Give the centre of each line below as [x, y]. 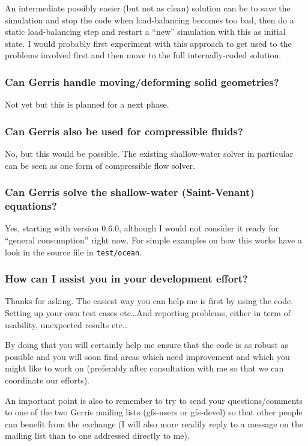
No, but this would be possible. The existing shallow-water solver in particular [149, 153]
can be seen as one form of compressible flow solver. [100, 165]
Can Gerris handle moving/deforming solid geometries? [142, 81]
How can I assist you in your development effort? [127, 279]
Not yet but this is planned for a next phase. [87, 104]
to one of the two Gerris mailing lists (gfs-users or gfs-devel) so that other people [154, 412]
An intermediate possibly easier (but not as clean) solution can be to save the [148, 8]
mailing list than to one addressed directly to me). [97, 435]
